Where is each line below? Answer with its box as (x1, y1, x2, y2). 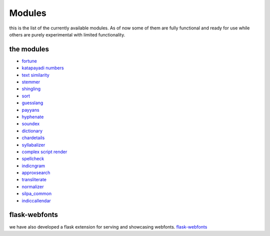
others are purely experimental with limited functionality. (9, 31, 125, 37)
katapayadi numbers (21, 65, 64, 71)
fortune (21, 58, 37, 64)
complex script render (21, 149, 67, 155)
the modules (9, 45, 49, 53)
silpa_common (21, 191, 52, 197)
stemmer (21, 79, 40, 85)
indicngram (21, 163, 45, 169)
